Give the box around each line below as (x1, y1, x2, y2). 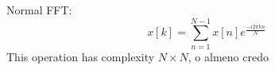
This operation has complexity (6, 48, 155, 64)
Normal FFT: (6, 2, 72, 17)
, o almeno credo (188, 48, 269, 64)
